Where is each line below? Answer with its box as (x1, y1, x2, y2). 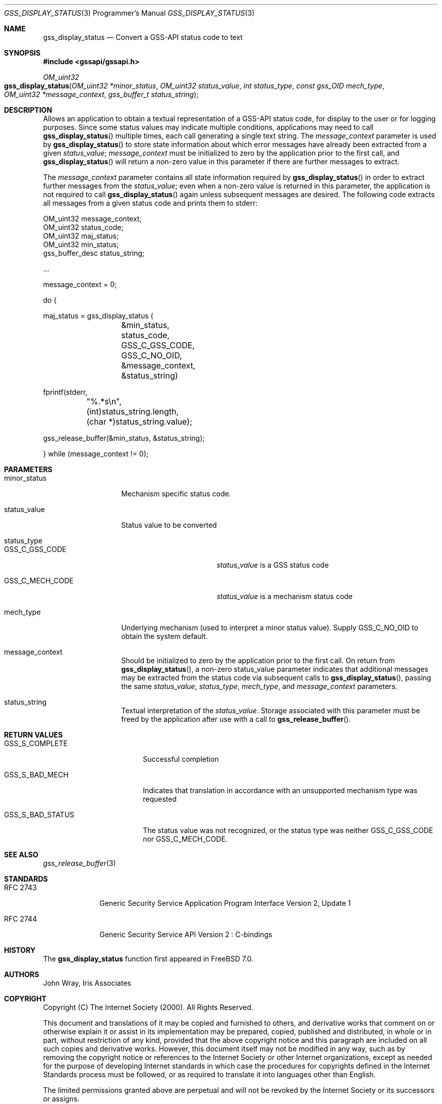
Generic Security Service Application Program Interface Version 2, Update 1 (99, 899, 351, 907)
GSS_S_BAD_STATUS (4, 810, 75, 819)
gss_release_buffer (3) (43, 859, 116, 867)
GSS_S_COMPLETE (4, 739, 68, 748)
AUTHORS (4, 970, 39, 979)
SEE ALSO (4, 850, 38, 859)
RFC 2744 (4, 914, 37, 923)
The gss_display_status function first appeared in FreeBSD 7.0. (43, 954, 254, 963)
